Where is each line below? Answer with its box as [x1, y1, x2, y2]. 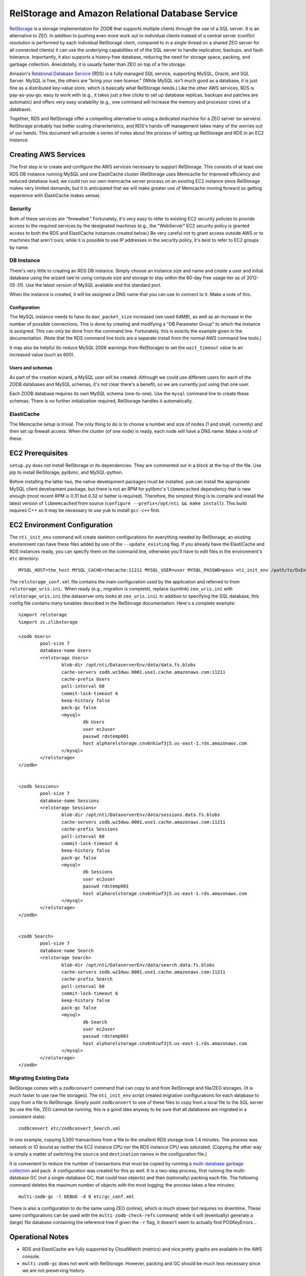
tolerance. [9, 54, 31, 60]
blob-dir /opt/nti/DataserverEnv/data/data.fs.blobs [61, 662, 196, 668]
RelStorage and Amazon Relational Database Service [9, 8, 238, 19]
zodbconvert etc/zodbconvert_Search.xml [18, 1125, 121, 1132]
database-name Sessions [40, 798, 99, 803]
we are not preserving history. [22, 1267, 86, 1273]
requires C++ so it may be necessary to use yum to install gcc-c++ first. [9, 507, 161, 513]
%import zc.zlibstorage [18, 619, 78, 625]
